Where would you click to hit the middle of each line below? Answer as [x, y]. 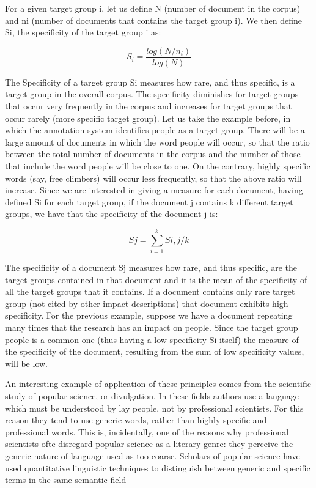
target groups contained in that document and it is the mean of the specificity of [156, 279]
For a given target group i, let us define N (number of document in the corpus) [153, 8]
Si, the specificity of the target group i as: [83, 32]
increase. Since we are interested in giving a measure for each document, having [154, 190]
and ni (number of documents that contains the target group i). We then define [154, 20]
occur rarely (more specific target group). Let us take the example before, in [148, 118]
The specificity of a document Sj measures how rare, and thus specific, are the [151, 268]
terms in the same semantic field [66, 480]
